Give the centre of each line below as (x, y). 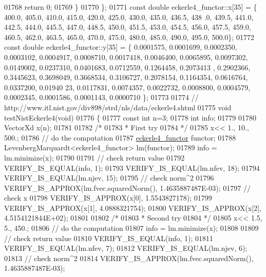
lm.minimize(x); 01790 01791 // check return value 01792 (94, 157)
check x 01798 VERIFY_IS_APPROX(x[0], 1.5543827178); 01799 (108, 198)
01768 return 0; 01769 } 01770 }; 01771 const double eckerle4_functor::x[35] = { (131, 7)
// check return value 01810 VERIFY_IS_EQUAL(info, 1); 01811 (109, 238)
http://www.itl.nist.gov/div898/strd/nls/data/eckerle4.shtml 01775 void (118, 107)
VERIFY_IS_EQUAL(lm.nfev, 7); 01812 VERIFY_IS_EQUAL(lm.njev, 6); (126, 248)
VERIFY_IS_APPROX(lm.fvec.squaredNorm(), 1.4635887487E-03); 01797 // (127, 187)
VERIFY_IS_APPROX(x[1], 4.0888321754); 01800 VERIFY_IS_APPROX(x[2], (133, 207)
